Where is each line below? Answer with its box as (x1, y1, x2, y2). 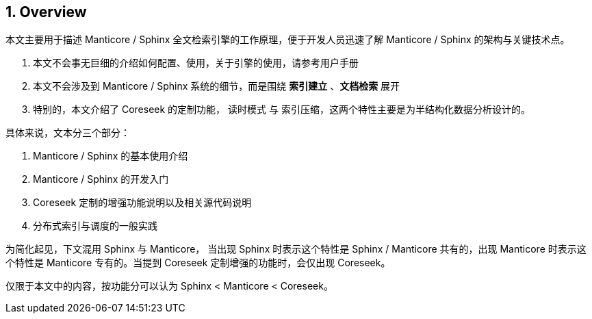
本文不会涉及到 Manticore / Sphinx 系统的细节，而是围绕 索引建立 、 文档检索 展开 (33, 80, 400, 92)
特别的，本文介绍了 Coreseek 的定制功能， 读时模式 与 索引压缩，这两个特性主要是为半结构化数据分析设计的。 (33, 103, 530, 116)
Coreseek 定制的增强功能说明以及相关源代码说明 (33, 196, 252, 209)
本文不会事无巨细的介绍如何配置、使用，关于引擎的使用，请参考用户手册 (33, 57, 359, 69)
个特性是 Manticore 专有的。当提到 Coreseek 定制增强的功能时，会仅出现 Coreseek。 (5, 257, 391, 269)
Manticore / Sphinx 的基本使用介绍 (33, 150, 188, 162)
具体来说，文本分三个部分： (5, 127, 130, 139)
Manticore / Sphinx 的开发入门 (33, 173, 169, 186)
